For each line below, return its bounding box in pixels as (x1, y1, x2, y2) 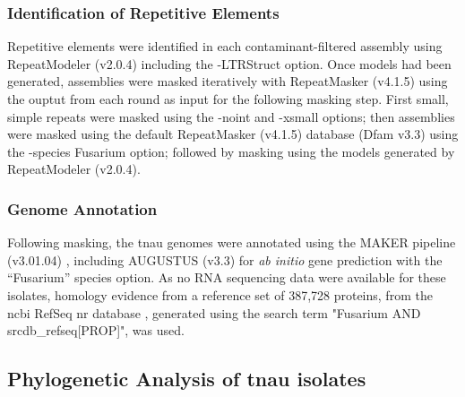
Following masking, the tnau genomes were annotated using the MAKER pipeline (7, 233, 456, 252)
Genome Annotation (7, 197, 158, 220)
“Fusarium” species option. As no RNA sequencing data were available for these (7, 268, 446, 287)
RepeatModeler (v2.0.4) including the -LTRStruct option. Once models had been (7, 54, 452, 73)
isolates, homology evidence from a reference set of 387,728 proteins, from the (7, 285, 433, 304)
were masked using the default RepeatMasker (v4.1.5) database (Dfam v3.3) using (7, 125, 459, 143)
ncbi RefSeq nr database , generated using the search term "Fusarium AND (7, 303, 421, 322)
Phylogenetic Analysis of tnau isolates (7, 365, 366, 393)
